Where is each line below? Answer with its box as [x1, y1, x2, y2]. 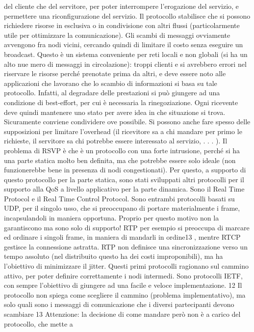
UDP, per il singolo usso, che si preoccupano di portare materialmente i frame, [4, 203, 240, 213]
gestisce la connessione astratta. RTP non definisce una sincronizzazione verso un [4, 241, 248, 251]
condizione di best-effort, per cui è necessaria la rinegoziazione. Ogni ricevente [4, 97, 238, 107]
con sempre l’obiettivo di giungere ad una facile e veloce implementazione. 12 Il [4, 280, 242, 290]
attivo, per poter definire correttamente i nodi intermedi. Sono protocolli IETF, [4, 270, 243, 280]
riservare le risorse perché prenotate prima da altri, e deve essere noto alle [4, 68, 226, 79]
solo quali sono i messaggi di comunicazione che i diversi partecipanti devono [4, 299, 234, 309]
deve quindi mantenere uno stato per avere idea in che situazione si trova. [4, 107, 226, 117]
